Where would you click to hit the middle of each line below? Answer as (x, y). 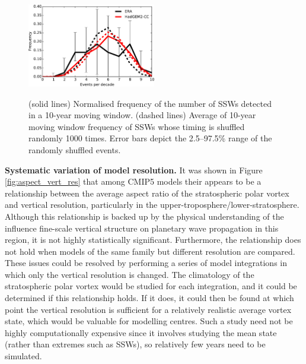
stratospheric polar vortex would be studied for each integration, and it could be (151, 286)
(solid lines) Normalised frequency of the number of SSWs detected (150, 103)
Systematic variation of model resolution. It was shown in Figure (134, 170)
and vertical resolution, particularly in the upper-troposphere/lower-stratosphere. (152, 205)
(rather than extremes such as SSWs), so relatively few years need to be (135, 344)
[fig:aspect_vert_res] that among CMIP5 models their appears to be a (133, 181)
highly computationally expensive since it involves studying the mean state (141, 332)
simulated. (23, 356)
